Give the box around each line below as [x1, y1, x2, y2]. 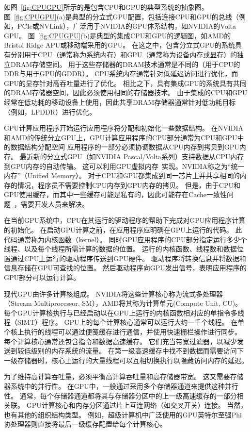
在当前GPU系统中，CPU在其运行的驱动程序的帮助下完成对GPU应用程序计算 [4, 215, 246, 225]
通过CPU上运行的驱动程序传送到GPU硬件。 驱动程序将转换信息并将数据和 [10, 253, 246, 263]
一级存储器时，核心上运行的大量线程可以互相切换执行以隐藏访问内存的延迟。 [4, 355, 248, 365]
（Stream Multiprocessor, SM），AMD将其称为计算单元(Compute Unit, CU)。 [4, 298, 242, 308]
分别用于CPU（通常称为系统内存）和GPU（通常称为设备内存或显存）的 [10, 49, 237, 59]
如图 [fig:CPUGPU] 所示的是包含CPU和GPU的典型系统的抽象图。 [4, 2, 208, 12]
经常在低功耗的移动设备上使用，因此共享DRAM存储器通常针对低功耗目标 [4, 97, 236, 107]
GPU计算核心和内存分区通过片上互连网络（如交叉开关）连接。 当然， [26, 400, 248, 410]
